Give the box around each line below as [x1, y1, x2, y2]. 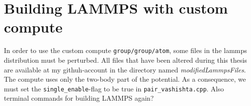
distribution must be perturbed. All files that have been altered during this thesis [4, 54, 247, 65]
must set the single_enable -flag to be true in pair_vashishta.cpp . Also [4, 83, 224, 93]
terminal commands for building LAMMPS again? [4, 93, 154, 103]
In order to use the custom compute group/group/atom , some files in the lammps [4, 45, 247, 55]
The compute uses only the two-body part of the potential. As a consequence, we [4, 74, 246, 84]
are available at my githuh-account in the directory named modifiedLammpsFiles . [4, 64, 246, 74]
